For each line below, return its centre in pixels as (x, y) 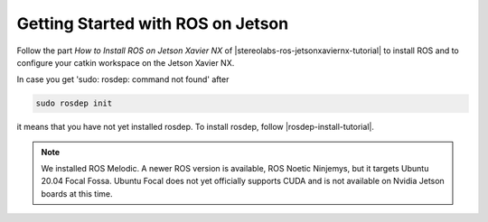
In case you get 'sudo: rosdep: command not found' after (123, 79)
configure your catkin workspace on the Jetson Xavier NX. (126, 62)
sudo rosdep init (74, 103)
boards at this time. (77, 193)
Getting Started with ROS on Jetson (153, 23)
